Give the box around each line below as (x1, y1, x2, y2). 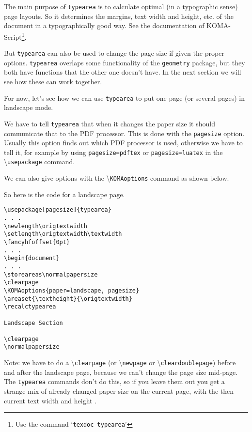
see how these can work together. (4, 77, 102, 86)
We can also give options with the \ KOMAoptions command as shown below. (4, 173, 229, 183)
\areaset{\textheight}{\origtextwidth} (4, 295, 132, 302)
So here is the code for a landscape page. (4, 189, 125, 199)
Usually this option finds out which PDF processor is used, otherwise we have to (4, 138, 243, 148)
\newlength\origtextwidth (4, 222, 87, 230)
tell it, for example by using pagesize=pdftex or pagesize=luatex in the (4, 147, 223, 157)
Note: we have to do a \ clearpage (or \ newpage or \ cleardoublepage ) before (4, 357, 236, 368)
